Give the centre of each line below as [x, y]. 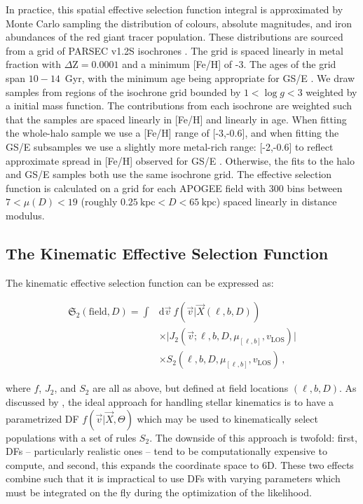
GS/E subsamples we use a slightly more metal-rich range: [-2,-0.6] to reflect [170, 146]
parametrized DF [42, 418]
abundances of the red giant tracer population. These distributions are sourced [174, 37]
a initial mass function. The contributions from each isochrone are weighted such [179, 105]
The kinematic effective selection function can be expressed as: [140, 282]
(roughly [99, 202]
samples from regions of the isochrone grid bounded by [123, 91]
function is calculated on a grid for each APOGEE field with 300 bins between [174, 188]
